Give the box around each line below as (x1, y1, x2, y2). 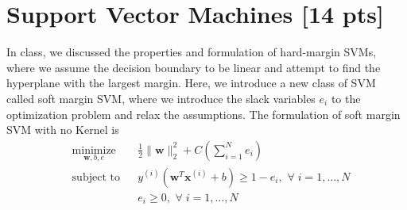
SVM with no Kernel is (6, 121, 119, 138)
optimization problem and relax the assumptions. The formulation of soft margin (6, 105, 401, 122)
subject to (72, 171, 120, 183)
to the (331, 90, 361, 106)
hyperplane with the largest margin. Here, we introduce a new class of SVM (6, 74, 376, 91)
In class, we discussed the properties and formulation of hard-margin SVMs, (6, 44, 377, 60)
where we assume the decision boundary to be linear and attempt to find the (6, 59, 381, 75)
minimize (72, 144, 116, 156)
